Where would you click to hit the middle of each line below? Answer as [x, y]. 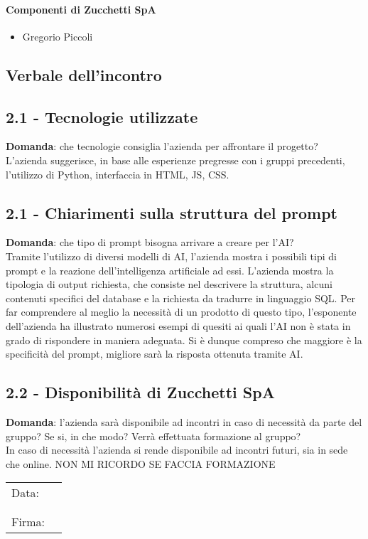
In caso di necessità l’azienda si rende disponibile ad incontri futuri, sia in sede [177, 450]
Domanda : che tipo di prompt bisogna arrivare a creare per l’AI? [150, 242]
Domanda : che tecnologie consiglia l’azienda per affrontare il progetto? [162, 146]
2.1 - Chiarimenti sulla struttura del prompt [172, 212]
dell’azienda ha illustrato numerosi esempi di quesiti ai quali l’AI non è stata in [178, 325]
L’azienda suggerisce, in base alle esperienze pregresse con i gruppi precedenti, [175, 160]
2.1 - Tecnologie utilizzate [102, 116]
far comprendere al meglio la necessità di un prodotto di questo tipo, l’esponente [181, 312]
